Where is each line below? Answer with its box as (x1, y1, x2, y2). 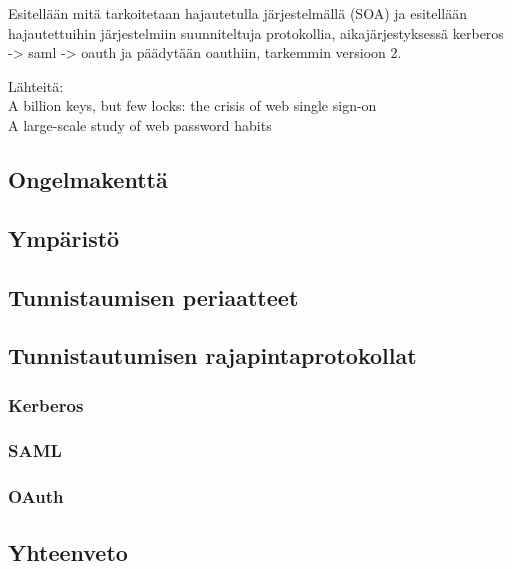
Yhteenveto (8, 536, 128, 567)
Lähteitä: (8, 75, 64, 96)
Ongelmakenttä (8, 163, 168, 194)
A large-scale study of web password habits (8, 114, 272, 135)
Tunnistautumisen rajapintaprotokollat (8, 340, 417, 371)
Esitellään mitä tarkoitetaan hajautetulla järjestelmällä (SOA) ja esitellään (8, 3, 468, 23)
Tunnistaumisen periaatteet (8, 281, 299, 312)
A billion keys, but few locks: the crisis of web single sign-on (8, 95, 377, 116)
